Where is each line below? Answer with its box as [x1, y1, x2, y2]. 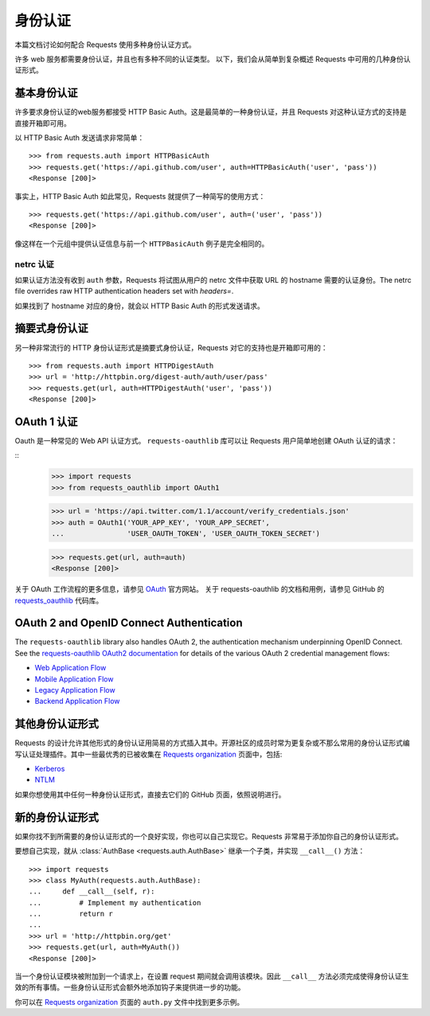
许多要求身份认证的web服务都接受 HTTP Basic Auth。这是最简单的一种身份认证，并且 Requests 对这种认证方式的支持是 [14, 107, 407, 117]
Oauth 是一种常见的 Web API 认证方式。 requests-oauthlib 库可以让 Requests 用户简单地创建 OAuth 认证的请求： [14, 436, 398, 446]
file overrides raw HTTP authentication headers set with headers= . [14, 287, 234, 296]
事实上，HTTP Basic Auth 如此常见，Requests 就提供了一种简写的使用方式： [14, 191, 266, 201]
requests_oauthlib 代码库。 [14, 596, 104, 605]
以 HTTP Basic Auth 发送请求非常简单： [14, 133, 145, 143]
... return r [29, 909, 113, 919]
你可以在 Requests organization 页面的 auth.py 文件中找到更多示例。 [14, 997, 244, 1006]
